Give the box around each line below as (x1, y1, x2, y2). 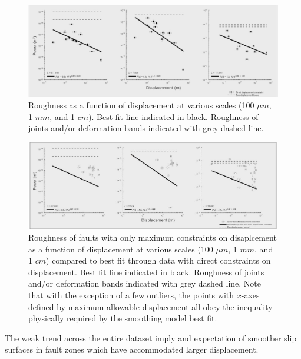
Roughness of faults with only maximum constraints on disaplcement (28, 231, 277, 244)
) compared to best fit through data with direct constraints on (46, 254, 271, 267)
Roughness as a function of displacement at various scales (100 (28, 99, 254, 111)
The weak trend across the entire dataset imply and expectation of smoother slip (5, 331, 297, 344)
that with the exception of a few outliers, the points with (28, 289, 234, 301)
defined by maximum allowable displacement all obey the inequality (28, 300, 273, 313)
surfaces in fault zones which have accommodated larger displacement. (5, 343, 259, 355)
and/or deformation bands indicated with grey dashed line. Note (28, 277, 262, 290)
